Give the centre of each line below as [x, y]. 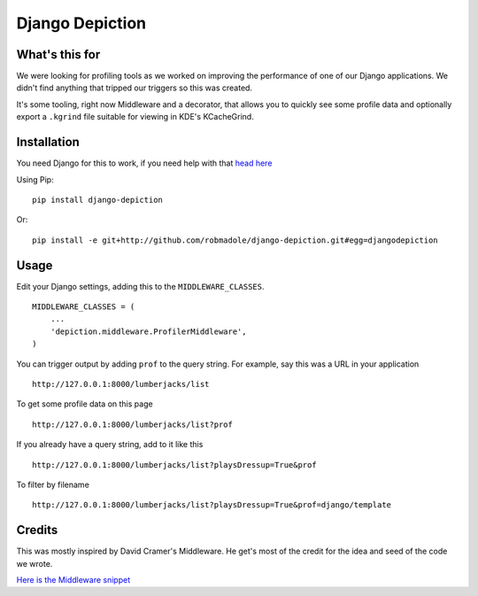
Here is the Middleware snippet [73, 579]
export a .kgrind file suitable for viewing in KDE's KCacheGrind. [135, 117]
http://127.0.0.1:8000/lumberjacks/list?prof [133, 424]
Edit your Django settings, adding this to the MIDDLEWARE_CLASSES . [140, 286]
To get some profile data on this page [85, 404]
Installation [48, 142]
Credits [37, 530]
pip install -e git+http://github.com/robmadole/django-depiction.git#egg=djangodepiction [235, 240]
